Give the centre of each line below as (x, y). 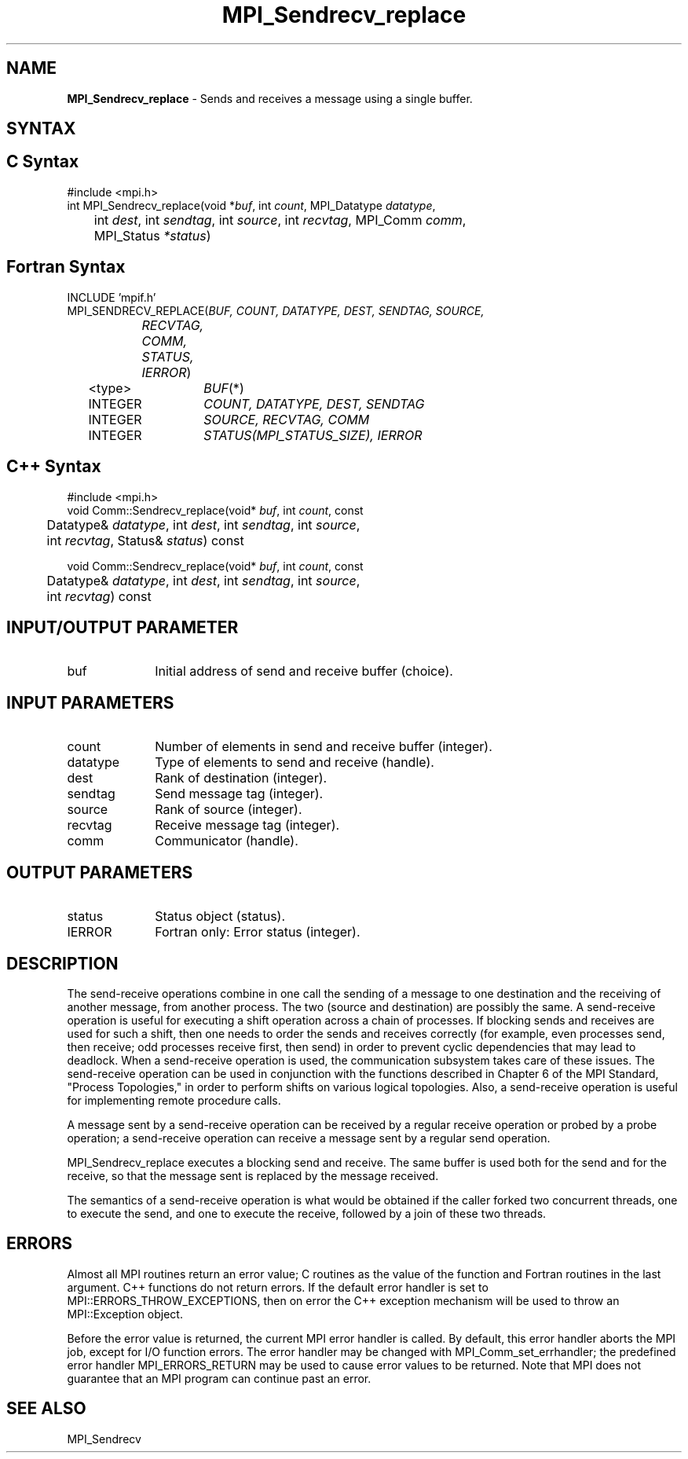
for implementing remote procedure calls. (174, 1100)
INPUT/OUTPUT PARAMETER (123, 627)
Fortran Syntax (66, 267)
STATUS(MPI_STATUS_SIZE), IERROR (313, 435)
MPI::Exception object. (125, 1314)
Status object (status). (220, 916)
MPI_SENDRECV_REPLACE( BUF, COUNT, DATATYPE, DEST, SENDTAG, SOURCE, (276, 310)
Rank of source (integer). (229, 810)
